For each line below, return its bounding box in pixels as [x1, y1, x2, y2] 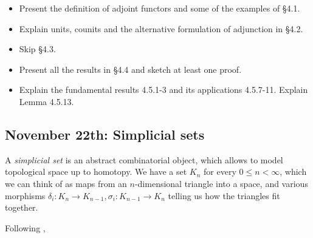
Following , [5, 221, 46, 234]
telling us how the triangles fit [168, 189, 280, 202]
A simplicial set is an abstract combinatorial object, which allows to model [5, 153, 283, 166]
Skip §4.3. [19, 42, 56, 55]
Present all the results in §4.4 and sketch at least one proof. [19, 63, 242, 75]
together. [5, 201, 38, 214]
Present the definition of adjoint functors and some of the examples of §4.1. [19, 2, 300, 14]
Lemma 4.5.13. [19, 95, 74, 107]
